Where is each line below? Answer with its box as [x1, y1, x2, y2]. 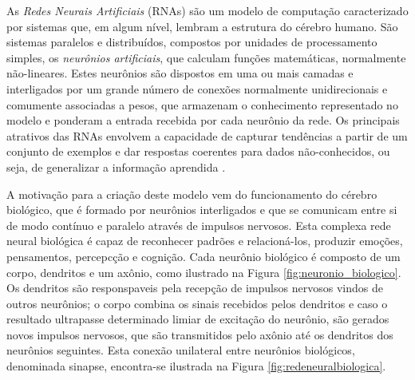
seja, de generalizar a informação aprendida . [6, 158, 226, 175]
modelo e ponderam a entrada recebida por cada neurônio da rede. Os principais [6, 112, 400, 129]
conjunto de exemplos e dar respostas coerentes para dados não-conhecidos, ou [6, 143, 390, 160]
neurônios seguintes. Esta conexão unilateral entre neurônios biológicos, [6, 342, 355, 358]
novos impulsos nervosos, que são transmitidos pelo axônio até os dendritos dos [6, 326, 393, 342]
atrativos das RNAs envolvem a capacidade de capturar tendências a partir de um [6, 127, 408, 144]
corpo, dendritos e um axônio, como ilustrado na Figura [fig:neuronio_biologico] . [6, 263, 401, 280]
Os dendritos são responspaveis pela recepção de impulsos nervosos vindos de [6, 279, 383, 296]
